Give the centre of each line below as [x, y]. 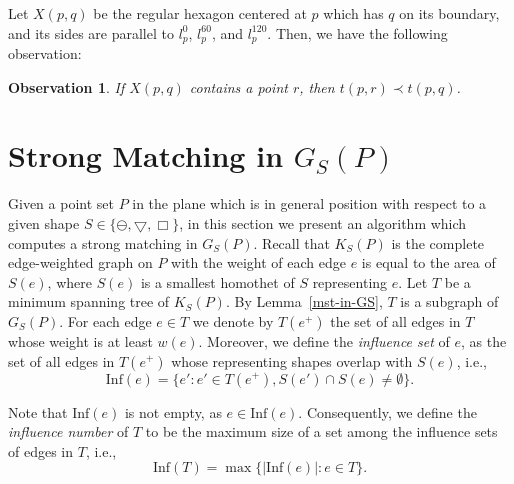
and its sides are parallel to [91, 32]
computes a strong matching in [103, 242]
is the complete [438, 242]
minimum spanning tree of [89, 301]
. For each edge [105, 320]
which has [353, 13]
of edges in [41, 450]
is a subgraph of [449, 301]
